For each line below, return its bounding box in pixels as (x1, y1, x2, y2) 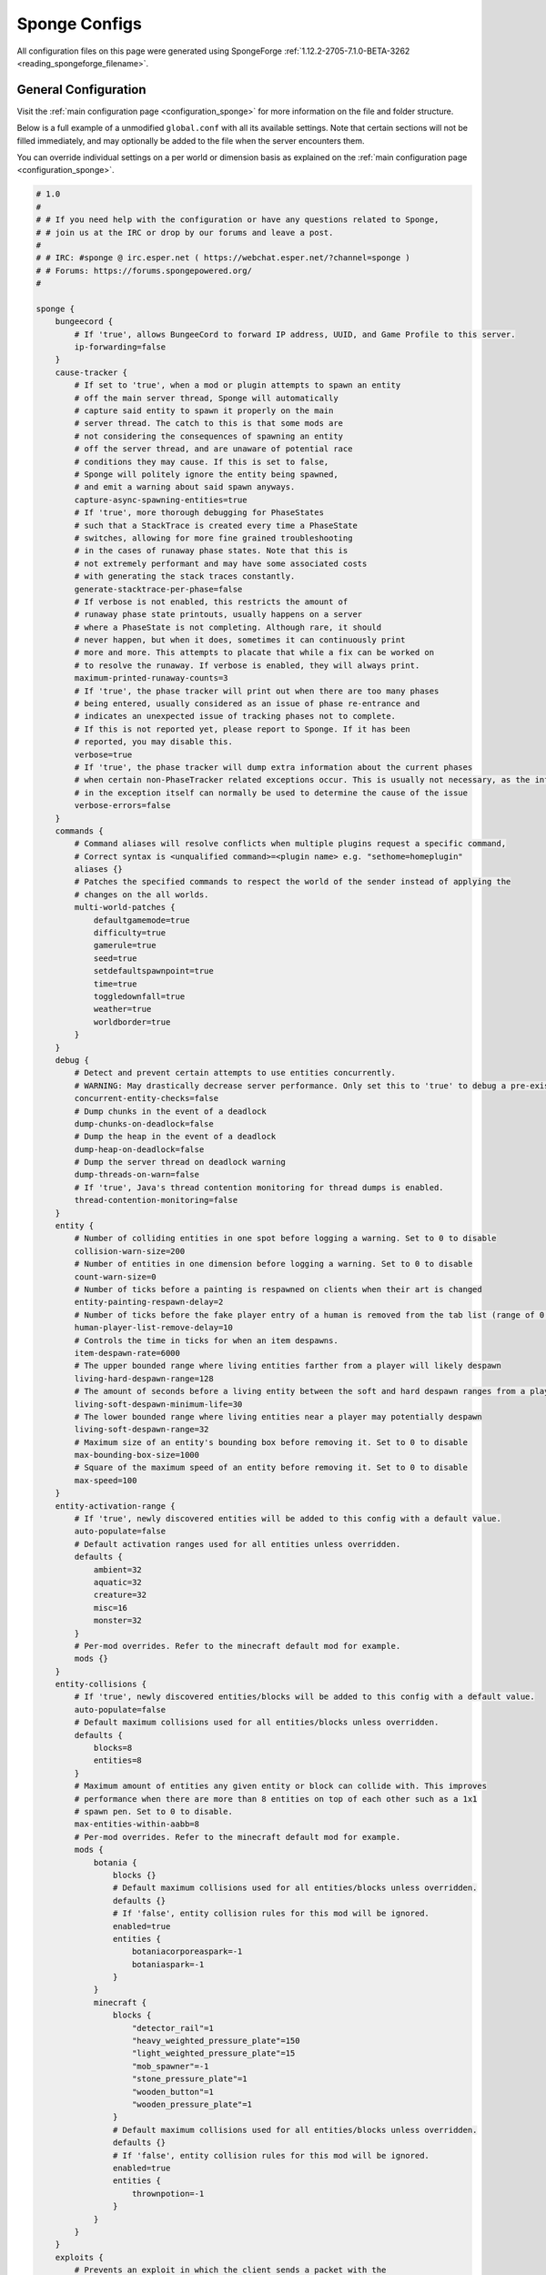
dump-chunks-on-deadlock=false (74, 1118, 214, 1128)
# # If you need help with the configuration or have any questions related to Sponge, (35, 215, 440, 225)
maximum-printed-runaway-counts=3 (74, 673, 228, 683)
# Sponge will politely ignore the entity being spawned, (74, 469, 339, 480)
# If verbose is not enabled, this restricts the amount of (74, 596, 349, 607)
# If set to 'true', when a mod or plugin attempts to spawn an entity (74, 380, 401, 390)
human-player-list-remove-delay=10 (74, 1322, 234, 1333)
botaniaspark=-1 (132, 1959, 205, 1969)
